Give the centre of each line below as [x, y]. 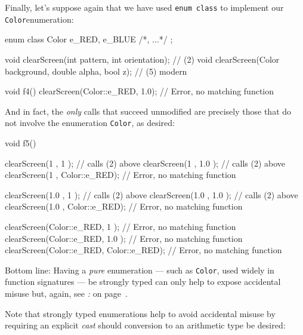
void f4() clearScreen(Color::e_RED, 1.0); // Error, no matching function [140, 91]
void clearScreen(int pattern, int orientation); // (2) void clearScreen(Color [142, 59]
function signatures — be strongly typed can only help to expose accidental [143, 282]
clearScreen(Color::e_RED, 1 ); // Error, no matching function [120, 226]
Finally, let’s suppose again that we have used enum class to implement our [144, 7]
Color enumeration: [39, 19]
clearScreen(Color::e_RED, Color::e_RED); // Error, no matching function [143, 250]
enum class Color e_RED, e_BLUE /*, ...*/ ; [89, 39]
